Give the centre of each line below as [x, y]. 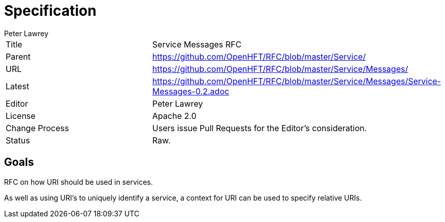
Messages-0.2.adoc [191, 91]
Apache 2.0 [174, 116]
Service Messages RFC [197, 44]
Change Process [37, 128]
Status [18, 140]
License [21, 116]
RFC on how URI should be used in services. [78, 182]
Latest [18, 86]
